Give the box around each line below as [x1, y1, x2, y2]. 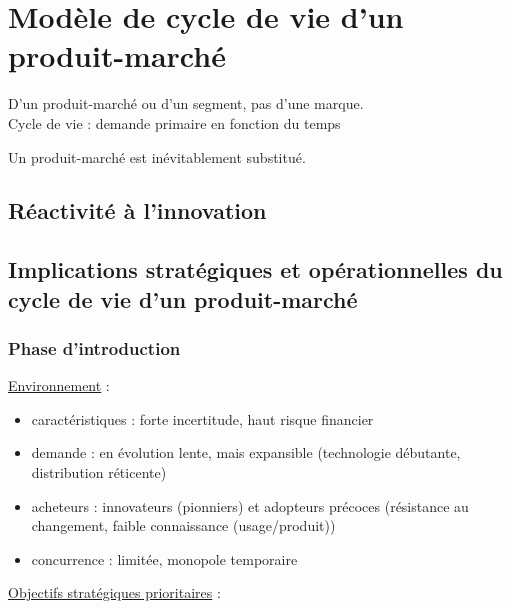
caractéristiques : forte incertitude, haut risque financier [31, 408, 374, 429]
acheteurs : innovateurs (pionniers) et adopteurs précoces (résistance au [31, 495, 469, 516]
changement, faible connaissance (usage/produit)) [31, 515, 336, 536]
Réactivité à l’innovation [8, 195, 267, 226]
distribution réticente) [31, 462, 167, 483]
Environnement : [8, 375, 110, 396]
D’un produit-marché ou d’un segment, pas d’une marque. [8, 93, 364, 114]
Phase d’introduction [8, 335, 181, 360]
